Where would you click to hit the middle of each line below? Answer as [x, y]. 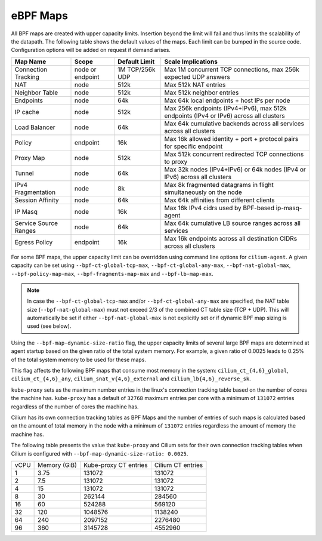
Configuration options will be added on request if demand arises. [91, 50]
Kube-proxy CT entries [116, 465]
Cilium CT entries [179, 465]
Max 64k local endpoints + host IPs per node [227, 100]
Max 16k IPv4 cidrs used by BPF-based [219, 208]
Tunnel [24, 173]
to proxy [176, 161]
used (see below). [49, 326]
